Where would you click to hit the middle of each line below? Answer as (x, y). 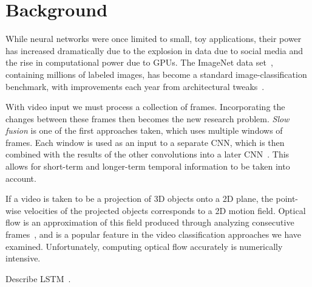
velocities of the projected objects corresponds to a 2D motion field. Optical (165, 210)
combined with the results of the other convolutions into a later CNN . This (148, 154)
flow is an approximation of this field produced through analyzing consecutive (150, 222)
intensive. (23, 258)
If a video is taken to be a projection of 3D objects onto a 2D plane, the (139, 199)
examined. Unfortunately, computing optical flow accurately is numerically (144, 246)
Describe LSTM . (38, 278)
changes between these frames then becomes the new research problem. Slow (148, 118)
